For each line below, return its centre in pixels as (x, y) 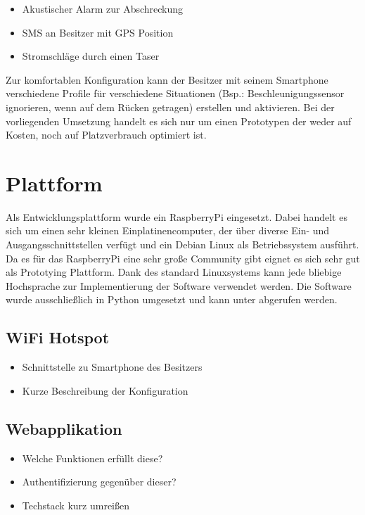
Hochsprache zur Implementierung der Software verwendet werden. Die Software (179, 285)
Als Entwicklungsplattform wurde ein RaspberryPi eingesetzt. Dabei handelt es (177, 216)
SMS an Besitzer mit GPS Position (98, 32)
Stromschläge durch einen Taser (91, 56)
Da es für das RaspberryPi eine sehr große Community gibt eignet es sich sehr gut (183, 258)
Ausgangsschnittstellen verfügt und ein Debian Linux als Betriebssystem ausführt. (182, 244)
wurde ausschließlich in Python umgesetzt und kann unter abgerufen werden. (172, 299)
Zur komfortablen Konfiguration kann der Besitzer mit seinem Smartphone (167, 79)
